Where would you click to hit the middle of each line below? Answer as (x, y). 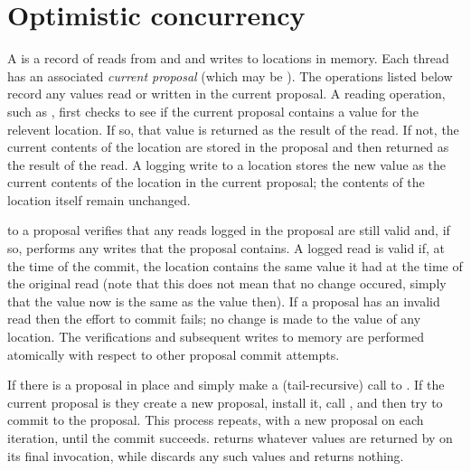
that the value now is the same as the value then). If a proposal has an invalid (224, 301)
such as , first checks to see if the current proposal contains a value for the (213, 111)
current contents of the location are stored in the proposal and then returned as (228, 147)
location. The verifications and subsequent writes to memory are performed (216, 337)
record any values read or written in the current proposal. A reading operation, (226, 94)
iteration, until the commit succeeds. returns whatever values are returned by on (230, 438)
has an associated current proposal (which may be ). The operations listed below (230, 75)
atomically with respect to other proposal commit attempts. (174, 354)
